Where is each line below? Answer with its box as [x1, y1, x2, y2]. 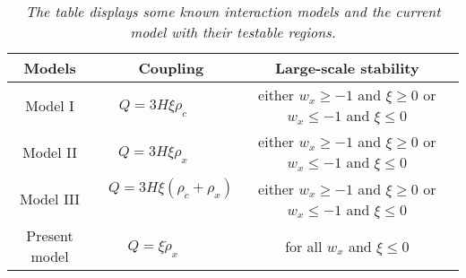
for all [285, 235, 323, 256]
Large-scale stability [274, 57, 419, 78]
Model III [19, 188, 81, 209]
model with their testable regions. [130, 22, 336, 42]
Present [26, 225, 73, 246]
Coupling [138, 57, 204, 78]
